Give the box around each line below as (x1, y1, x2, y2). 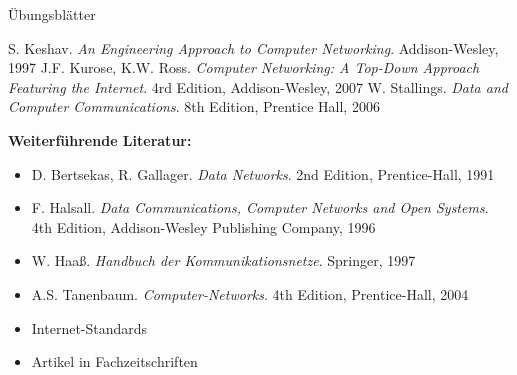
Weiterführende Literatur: (8, 129, 192, 150)
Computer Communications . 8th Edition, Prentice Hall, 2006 (8, 96, 380, 117)
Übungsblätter (8, 4, 96, 24)
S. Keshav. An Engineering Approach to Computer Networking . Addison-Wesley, (8, 37, 499, 58)
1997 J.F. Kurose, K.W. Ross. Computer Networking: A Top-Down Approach (8, 57, 480, 78)
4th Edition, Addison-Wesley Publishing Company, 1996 (31, 216, 376, 237)
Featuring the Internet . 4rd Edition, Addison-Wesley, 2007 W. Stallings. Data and (8, 76, 508, 97)
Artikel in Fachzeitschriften (31, 351, 198, 372)
